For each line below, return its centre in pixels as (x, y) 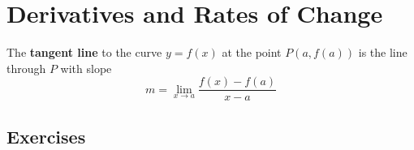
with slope (86, 68)
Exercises (46, 136)
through (26, 68)
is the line (383, 52)
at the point (252, 52)
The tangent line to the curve (84, 52)
